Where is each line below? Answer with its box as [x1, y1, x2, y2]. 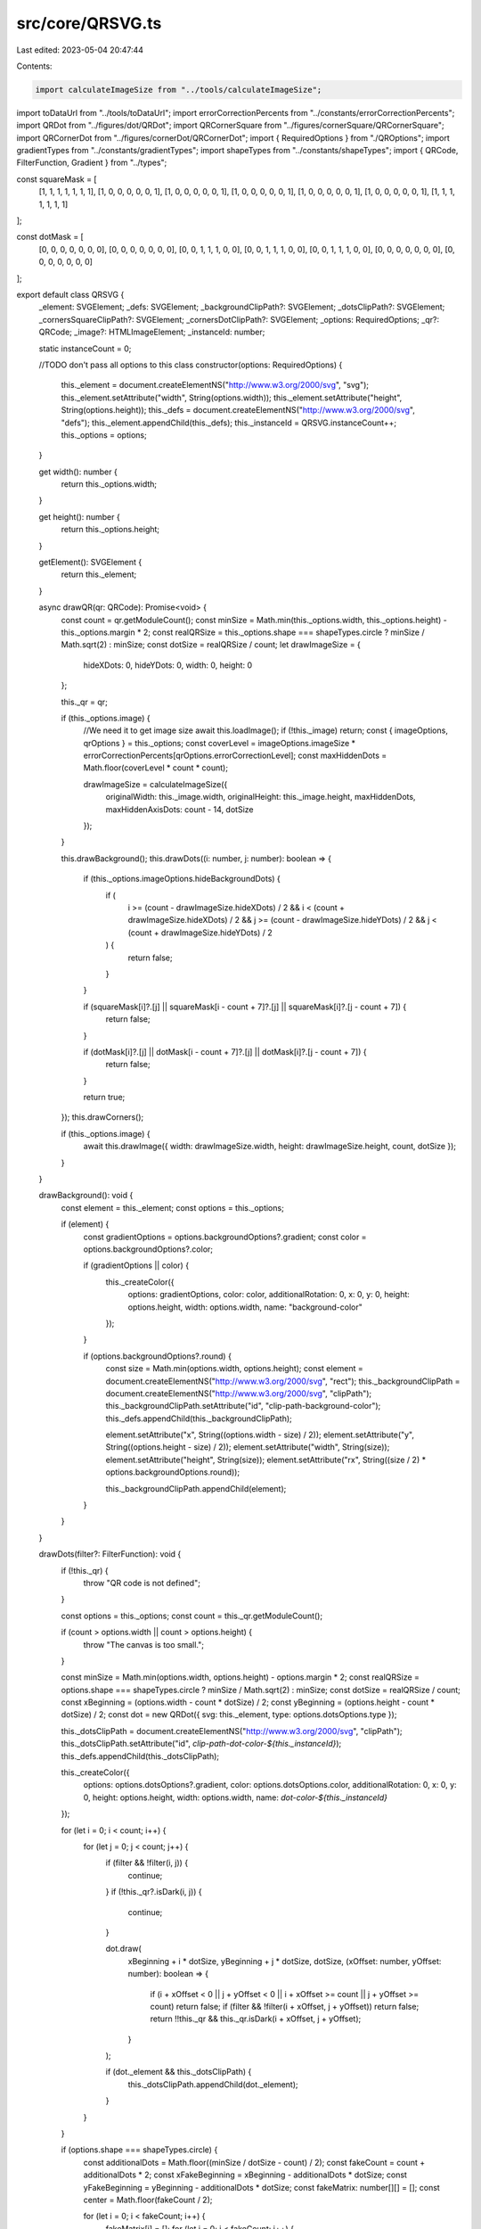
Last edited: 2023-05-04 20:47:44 [16, 45, 144, 55]
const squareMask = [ [16, 174, 97, 185]
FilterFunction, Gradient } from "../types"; [16, 157, 167, 169]
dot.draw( [105, 1944, 142, 1954]
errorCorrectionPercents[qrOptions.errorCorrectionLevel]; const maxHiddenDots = [83, 750, 387, 761]
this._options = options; [61, 429, 147, 440]
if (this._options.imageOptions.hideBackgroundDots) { [83, 874, 281, 884]
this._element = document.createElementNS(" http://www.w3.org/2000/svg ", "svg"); [61, 380, 370, 391]
